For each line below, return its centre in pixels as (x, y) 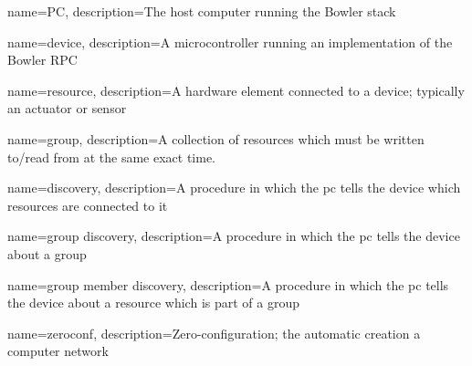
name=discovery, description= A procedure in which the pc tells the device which (234, 188)
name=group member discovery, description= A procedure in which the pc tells (228, 284)
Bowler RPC (42, 60)
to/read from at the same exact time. (112, 157)
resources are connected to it (88, 205)
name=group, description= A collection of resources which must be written (216, 138)
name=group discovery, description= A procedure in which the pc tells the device (234, 236)
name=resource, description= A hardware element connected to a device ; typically (236, 90)
